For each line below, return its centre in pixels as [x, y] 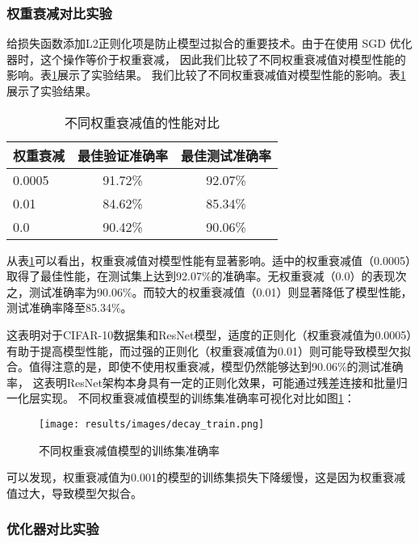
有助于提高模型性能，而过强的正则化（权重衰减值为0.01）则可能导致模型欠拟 [209, 350]
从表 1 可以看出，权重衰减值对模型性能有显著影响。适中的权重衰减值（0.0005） [209, 260]
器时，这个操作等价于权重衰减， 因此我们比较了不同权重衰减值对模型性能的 [206, 59]
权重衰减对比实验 [59, 13]
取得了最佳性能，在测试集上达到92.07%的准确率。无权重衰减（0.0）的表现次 [207, 276]
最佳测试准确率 [226, 155]
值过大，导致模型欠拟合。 [74, 492]
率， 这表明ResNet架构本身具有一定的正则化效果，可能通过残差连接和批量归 [207, 382]
